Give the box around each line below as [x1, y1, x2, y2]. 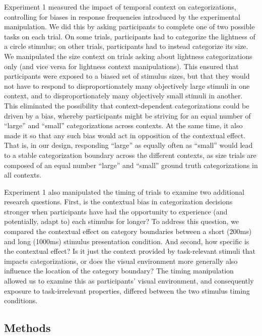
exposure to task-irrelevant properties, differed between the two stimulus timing [4, 285, 250, 296]
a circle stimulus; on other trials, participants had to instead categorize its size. [4, 41, 248, 51]
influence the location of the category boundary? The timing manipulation [4, 265, 234, 276]
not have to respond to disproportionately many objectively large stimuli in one [4, 80, 250, 91]
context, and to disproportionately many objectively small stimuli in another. [4, 90, 243, 101]
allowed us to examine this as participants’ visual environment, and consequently [4, 275, 254, 286]
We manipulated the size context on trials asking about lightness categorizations [4, 50, 252, 61]
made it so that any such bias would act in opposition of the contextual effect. [4, 130, 246, 140]
